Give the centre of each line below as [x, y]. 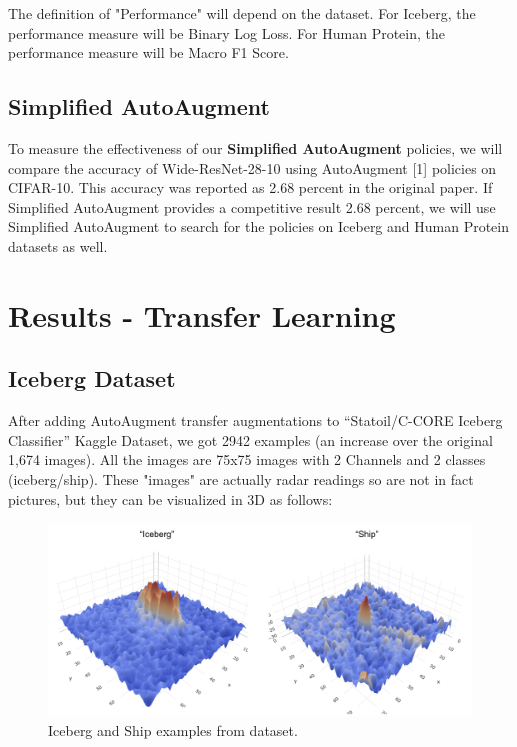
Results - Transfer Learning [202, 314]
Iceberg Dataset [92, 378]
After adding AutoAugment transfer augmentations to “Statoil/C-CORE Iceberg [255, 420]
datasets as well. [58, 245]
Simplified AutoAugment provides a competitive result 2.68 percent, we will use [252, 206]
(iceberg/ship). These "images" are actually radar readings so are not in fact [241, 478]
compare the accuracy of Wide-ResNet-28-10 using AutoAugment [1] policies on [252, 167]
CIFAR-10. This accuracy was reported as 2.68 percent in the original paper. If [250, 187]
